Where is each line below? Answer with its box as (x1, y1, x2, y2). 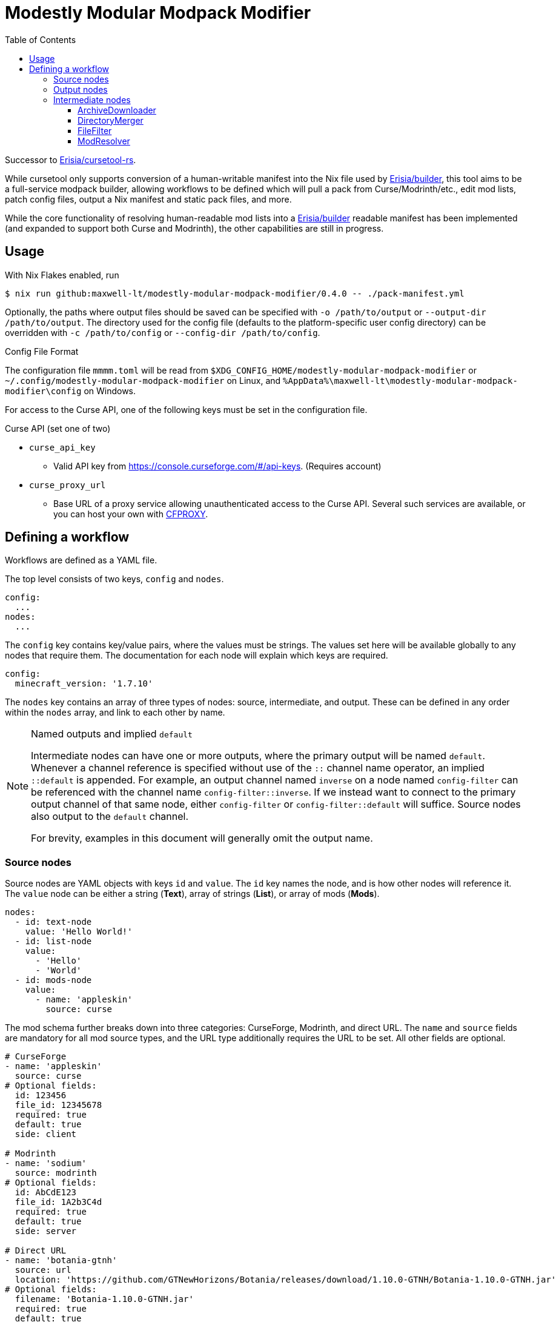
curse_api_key (29, 442, 96, 452)
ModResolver (78, 135, 130, 146)
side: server (15, 1226, 77, 1236)
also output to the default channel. (31, 810, 189, 823)
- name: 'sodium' (5, 1158, 87, 1169)
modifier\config (5, 386, 82, 396)
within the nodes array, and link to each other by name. (5, 707, 225, 718)
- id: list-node (15, 936, 92, 947)
